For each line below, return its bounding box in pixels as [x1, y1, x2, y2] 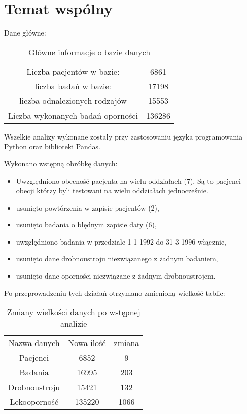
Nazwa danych [8, 337, 60, 349]
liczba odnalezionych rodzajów [19, 94, 127, 107]
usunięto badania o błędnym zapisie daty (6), [16, 219, 157, 230]
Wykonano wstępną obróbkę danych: [4, 158, 118, 168]
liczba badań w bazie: [34, 80, 112, 92]
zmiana [114, 337, 139, 349]
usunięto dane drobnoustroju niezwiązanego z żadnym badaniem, [16, 253, 218, 264]
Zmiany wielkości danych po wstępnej [7, 306, 140, 318]
